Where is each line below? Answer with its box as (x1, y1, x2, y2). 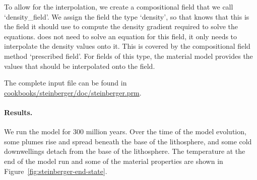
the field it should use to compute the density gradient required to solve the (4, 21, 238, 32)
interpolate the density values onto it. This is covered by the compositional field (4, 41, 250, 51)
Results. (4, 107, 33, 117)
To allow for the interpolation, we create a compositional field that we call (4, 2, 233, 12)
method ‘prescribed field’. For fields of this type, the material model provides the (4, 50, 253, 61)
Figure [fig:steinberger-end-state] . (4, 165, 107, 176)
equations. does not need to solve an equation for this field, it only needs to (4, 31, 237, 41)
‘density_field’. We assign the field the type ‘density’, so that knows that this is (4, 11, 249, 22)
